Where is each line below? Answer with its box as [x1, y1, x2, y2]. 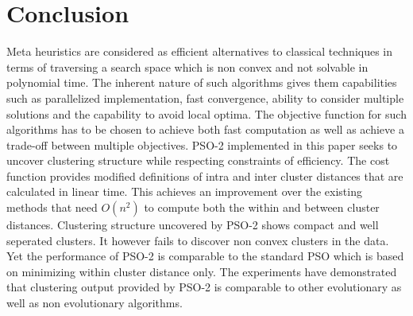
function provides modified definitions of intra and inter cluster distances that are [6, 167, 403, 184]
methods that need [6, 199, 98, 216]
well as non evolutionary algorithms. [6, 295, 183, 311]
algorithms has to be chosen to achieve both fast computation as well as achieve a [6, 121, 404, 138]
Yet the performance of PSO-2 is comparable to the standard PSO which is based [6, 248, 404, 264]
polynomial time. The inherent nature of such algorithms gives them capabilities [6, 74, 397, 91]
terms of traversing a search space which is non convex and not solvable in [6, 58, 369, 75]
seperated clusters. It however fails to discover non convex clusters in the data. [6, 232, 389, 248]
